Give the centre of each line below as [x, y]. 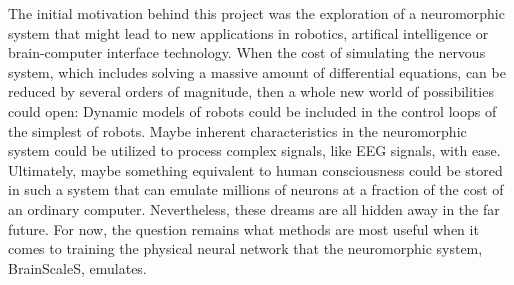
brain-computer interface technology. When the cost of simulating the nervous [247, 52]
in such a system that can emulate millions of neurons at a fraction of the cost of [256, 189]
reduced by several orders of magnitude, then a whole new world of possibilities [251, 91]
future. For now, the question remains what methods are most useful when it [243, 228]
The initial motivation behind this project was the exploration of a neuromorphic [256, 13]
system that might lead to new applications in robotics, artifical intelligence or [248, 32]
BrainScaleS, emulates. [77, 267]
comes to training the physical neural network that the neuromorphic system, [245, 248]
